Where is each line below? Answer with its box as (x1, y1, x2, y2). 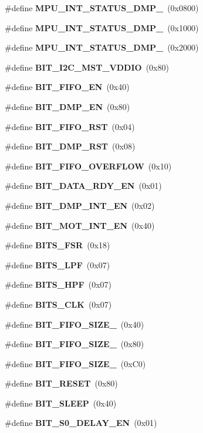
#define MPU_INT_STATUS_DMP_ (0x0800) (5, 2, 199, 14)
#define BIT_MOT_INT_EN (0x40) (5, 219, 155, 231)
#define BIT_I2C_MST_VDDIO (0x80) (5, 61, 169, 73)
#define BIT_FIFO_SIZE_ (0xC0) (5, 357, 146, 369)
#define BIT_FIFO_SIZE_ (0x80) (5, 338, 144, 350)
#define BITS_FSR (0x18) (5, 239, 110, 251)
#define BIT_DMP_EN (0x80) (5, 100, 130, 112)
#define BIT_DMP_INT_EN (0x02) (5, 199, 155, 211)
